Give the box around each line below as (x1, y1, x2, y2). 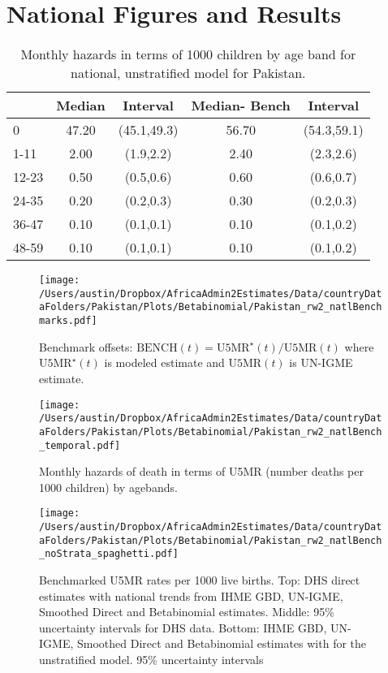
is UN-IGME (289, 354, 353, 371)
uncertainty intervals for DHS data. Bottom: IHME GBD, (39, 619, 327, 636)
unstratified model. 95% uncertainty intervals (39, 650, 264, 667)
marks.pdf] (39, 315, 97, 327)
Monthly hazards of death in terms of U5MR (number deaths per (39, 463, 364, 480)
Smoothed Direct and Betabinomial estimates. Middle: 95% (39, 603, 334, 620)
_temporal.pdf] (39, 439, 121, 451)
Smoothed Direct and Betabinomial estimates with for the (76, 635, 367, 652)
